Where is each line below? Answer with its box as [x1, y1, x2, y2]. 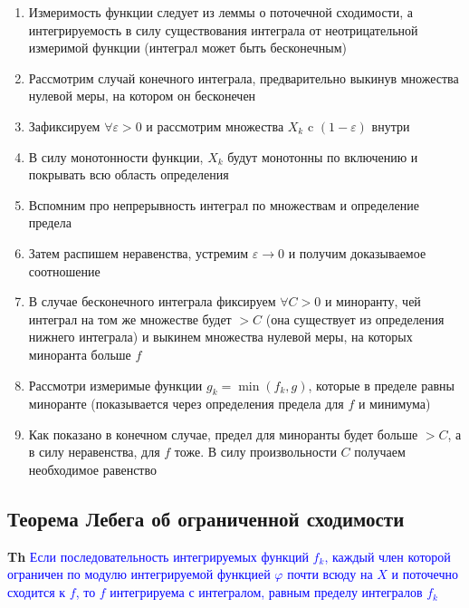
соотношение [28, 261, 100, 280]
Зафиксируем [28, 116, 100, 135]
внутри [371, 116, 410, 135]
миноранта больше [28, 344, 131, 363]
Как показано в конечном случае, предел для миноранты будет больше [28, 424, 418, 443]
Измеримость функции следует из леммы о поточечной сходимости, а [28, 3, 414, 21]
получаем [354, 442, 406, 461]
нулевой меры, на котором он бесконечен [28, 86, 256, 105]
